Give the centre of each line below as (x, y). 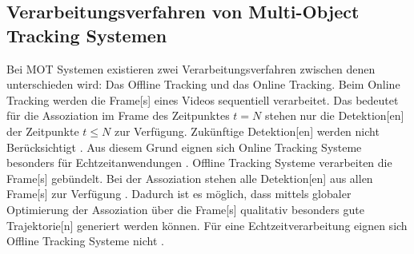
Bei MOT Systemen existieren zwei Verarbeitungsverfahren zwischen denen (191, 68)
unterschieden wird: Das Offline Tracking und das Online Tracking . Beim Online (203, 84)
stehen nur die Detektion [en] (334, 115)
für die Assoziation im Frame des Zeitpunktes (118, 115)
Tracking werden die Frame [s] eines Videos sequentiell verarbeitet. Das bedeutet (203, 99)
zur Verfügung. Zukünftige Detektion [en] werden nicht (247, 131)
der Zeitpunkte (43, 131)
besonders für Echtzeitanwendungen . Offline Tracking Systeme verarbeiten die (199, 163)
